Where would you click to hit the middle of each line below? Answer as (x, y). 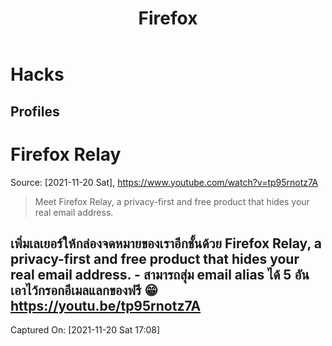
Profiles (35, 111)
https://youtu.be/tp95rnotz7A (106, 305)
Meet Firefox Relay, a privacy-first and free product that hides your (172, 201)
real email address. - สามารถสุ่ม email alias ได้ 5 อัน (160, 274)
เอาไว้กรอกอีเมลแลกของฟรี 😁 (84, 290)
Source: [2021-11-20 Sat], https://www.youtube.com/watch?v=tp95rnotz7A (164, 182)
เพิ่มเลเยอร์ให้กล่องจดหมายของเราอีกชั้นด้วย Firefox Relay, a (166, 243)
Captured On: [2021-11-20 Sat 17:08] (85, 330)
